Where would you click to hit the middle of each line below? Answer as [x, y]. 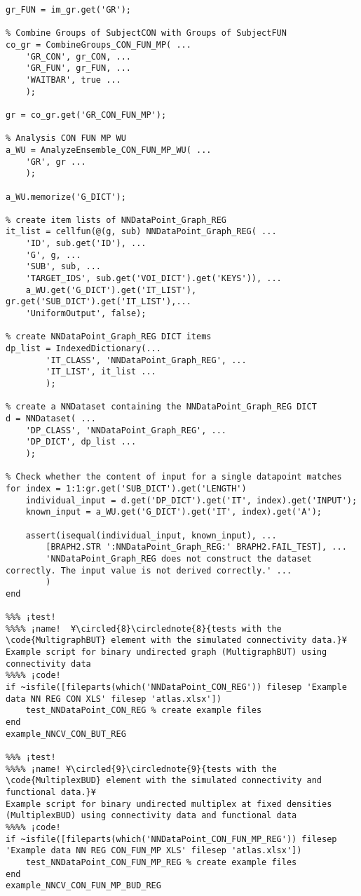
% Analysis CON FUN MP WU [66, 138]
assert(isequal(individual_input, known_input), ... [151, 535]
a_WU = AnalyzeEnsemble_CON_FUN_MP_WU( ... [109, 150]
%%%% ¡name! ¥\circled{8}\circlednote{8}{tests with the [144, 629]
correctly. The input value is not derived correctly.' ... [149, 570]
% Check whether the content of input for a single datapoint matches [174, 477]
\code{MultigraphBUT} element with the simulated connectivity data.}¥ [176, 640]
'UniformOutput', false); [86, 314]
